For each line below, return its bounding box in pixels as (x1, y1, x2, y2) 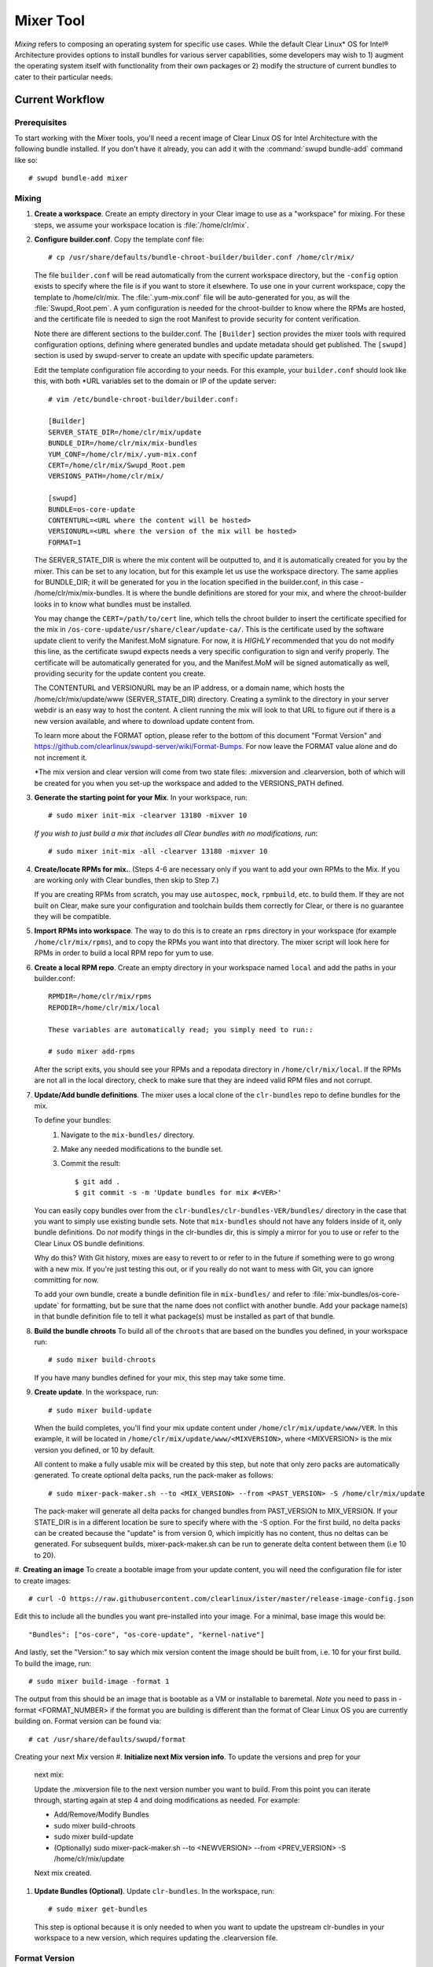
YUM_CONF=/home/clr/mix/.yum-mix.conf (48, 449, 198, 459)
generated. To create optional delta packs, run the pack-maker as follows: (34, 1471, 274, 1480)
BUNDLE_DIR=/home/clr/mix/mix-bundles (48, 439, 198, 448)
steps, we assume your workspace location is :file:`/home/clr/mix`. (34, 220, 249, 230)
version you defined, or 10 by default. (34, 1445, 156, 1455)
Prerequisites (14, 116, 67, 127)
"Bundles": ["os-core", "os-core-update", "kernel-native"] (28, 1629, 265, 1639)
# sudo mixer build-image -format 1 (28, 1677, 170, 1685)
